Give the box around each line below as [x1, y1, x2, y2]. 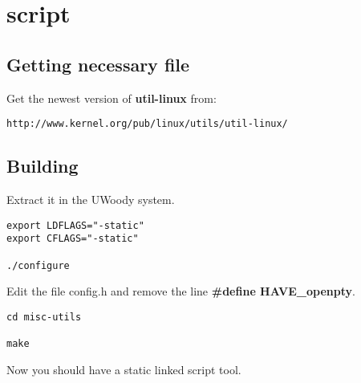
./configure [6, 259, 70, 271]
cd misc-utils [6, 311, 82, 323]
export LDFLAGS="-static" [6, 219, 144, 231]
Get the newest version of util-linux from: [6, 89, 217, 106]
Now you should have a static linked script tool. [6, 361, 241, 377]
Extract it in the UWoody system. [6, 191, 175, 208]
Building [6, 153, 79, 178]
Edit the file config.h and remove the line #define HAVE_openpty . [6, 283, 355, 299]
